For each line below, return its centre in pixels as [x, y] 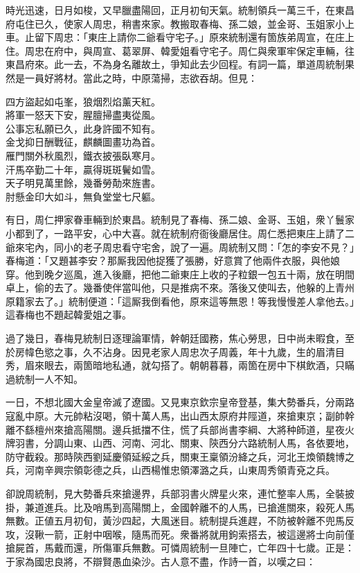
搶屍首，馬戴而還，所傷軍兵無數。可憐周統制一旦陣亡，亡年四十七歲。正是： [180, 548]
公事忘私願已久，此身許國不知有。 [83, 128]
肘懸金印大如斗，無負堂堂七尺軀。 [83, 196]
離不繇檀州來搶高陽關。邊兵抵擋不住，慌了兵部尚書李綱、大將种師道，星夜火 [180, 429]
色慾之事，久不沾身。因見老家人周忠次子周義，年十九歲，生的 [175, 351]
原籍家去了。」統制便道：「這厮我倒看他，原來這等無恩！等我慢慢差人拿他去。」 [180, 301]
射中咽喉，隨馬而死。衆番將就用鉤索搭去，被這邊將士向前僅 [218, 534]
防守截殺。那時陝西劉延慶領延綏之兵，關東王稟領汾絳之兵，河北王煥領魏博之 [180, 456]
